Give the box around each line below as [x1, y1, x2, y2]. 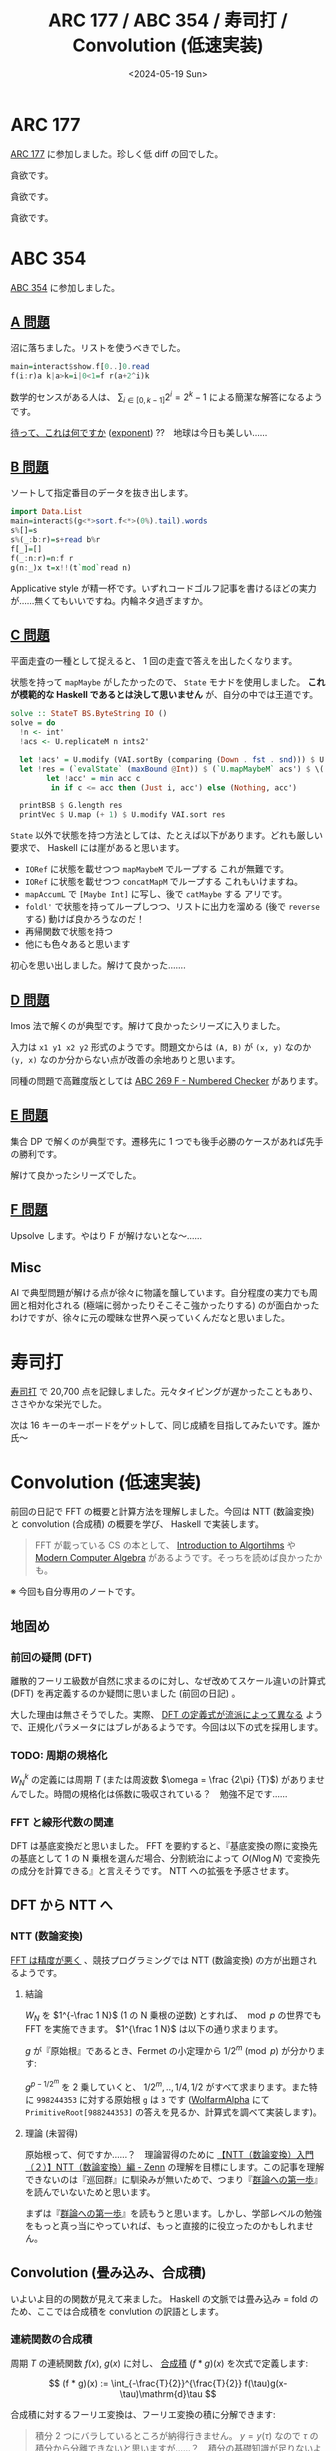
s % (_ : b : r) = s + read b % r [10, 535, 101, 545]
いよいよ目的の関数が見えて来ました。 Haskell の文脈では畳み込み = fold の [10, 2292, 319, 2305]
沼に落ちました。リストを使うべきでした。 [10, 342, 186, 354]
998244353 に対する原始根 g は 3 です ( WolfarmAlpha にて [36, 2093, 270, 2105]
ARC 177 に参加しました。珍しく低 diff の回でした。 [10, 147, 224, 160]
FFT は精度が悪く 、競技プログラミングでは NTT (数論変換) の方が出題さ [10, 1954, 309, 1966]
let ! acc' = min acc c [46, 773, 141, 783]
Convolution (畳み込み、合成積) [10, 2264, 207, 2281]
